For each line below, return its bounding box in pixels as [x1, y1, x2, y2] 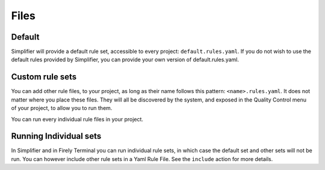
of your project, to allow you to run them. [11, 105, 113, 112]
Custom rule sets [11, 72, 77, 82]
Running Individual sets [11, 131, 102, 141]
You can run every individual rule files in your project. [11, 115, 144, 123]
